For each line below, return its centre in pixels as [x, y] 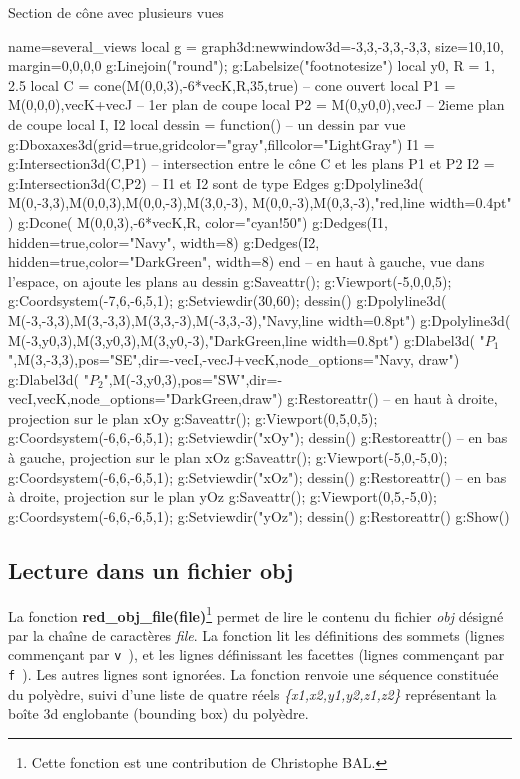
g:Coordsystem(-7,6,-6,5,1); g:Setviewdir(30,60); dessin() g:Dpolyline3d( [227, 300]
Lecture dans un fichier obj [151, 569]
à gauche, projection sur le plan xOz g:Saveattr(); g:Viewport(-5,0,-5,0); [228, 457]
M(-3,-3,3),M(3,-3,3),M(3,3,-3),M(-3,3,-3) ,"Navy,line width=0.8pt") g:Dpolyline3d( [259, 319]
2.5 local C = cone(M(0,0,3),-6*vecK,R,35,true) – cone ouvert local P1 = [232, 84]
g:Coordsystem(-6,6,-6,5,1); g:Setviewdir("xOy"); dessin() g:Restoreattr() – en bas [258, 437]
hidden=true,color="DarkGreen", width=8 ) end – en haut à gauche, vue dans [246, 261]
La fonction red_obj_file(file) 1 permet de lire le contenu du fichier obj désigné [256, 614]
